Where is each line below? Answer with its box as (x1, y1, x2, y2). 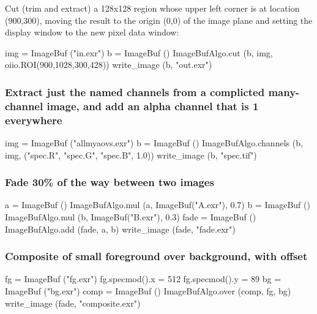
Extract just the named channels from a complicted (5, 84, 265, 99)
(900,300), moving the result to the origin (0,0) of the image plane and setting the (5, 13, 313, 26)
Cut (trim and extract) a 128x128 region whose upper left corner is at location (5, 2, 300, 14)
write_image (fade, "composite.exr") (5, 296, 141, 309)
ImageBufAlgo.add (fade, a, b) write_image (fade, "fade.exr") (5, 222, 236, 235)
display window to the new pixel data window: (5, 26, 179, 39)
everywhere (5, 112, 62, 127)
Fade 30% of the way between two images (5, 174, 214, 190)
